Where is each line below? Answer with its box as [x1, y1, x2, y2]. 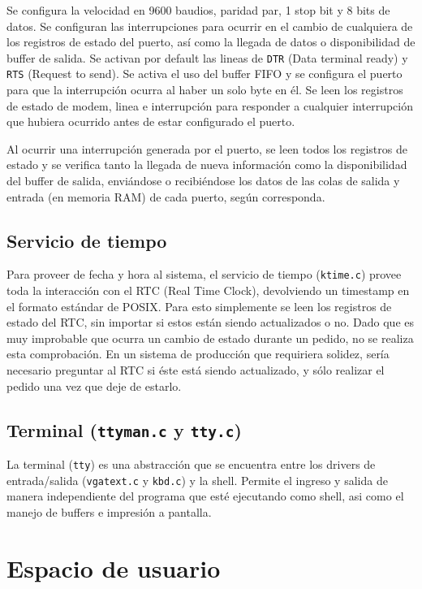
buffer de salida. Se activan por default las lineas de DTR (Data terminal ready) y [6, 49, 408, 66]
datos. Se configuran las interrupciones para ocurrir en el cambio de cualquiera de [6, 17, 413, 34]
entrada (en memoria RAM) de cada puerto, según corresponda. [6, 188, 325, 205]
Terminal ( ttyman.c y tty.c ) [6, 417, 242, 442]
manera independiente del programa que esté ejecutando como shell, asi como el [6, 487, 404, 505]
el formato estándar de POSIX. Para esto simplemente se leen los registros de [6, 297, 392, 314]
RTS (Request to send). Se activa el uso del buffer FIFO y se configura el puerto [6, 65, 403, 82]
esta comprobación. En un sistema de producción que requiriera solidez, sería [6, 345, 390, 362]
